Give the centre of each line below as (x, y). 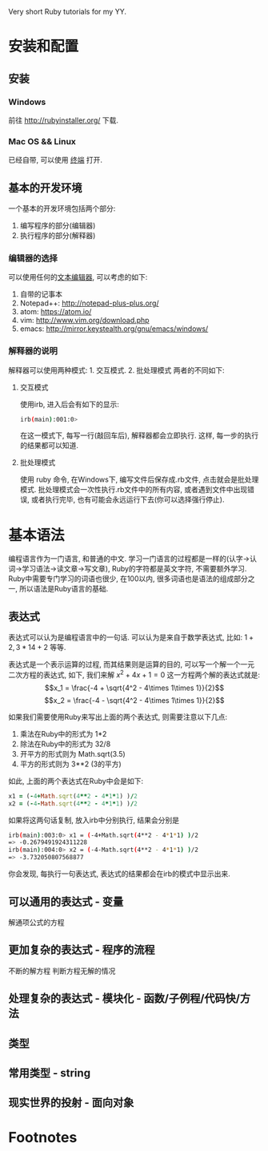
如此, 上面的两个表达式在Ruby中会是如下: (76, 781)
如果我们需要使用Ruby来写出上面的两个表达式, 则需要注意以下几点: (118, 717)
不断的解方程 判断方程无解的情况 (62, 971)
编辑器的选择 (33, 258)
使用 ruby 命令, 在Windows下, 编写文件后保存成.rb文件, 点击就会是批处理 (139, 479)
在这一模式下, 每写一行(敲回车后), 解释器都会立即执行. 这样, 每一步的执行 (139, 435)
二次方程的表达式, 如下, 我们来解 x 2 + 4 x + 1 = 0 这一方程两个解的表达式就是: (134, 674)
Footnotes (43, 1138)
